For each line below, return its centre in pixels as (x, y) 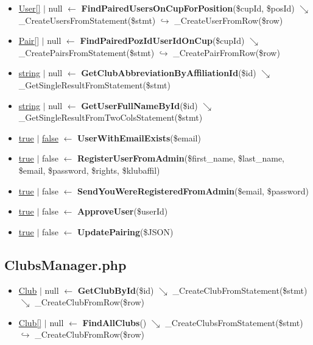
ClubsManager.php (65, 264)
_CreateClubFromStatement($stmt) (240, 290)
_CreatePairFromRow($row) (227, 52)
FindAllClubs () (114, 322)
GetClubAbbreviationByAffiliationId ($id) (169, 73)
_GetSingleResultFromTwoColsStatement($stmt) (111, 117)
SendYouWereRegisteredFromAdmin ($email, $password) (193, 190)
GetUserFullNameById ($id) (139, 105)
